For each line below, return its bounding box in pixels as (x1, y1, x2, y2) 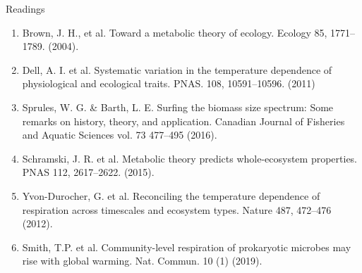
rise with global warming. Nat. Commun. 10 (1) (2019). (22, 253, 263, 268)
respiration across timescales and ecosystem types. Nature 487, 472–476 (22, 202, 332, 217)
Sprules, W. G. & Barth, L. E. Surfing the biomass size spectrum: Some (22, 99, 334, 114)
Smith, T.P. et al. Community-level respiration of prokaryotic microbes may (22, 239, 351, 254)
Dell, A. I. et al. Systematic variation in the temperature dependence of (22, 62, 332, 77)
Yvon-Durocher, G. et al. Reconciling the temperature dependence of (22, 188, 320, 203)
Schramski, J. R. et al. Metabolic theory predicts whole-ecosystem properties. (22, 151, 358, 165)
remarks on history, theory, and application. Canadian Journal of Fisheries (22, 113, 345, 128)
